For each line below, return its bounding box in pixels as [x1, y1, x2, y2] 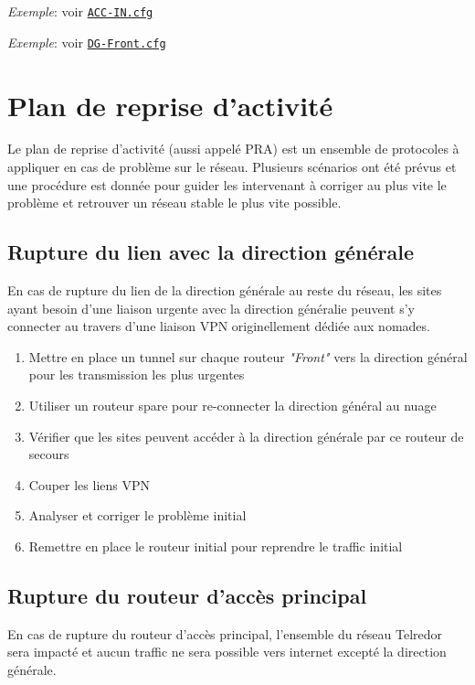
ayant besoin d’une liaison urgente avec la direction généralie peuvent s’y [7, 298, 416, 317]
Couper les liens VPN [28, 475, 151, 494]
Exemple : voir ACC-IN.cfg [7, 2, 153, 20]
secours [28, 444, 69, 464]
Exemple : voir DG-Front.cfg [7, 32, 166, 51]
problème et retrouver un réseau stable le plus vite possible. [7, 193, 342, 212]
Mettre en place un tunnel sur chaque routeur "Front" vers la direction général [28, 347, 468, 366]
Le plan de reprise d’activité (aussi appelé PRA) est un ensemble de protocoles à [7, 139, 459, 158]
